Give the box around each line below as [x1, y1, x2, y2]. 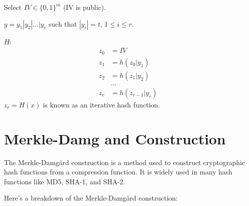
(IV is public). [63, 2, 106, 12]
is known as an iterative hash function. [43, 99, 160, 109]
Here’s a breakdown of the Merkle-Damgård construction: [4, 193, 178, 203]
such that [48, 18, 77, 29]
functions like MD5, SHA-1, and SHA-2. [4, 176, 125, 186]
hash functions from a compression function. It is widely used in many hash [4, 167, 233, 177]
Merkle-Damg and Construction [4, 128, 226, 148]
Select [4, 2, 22, 12]
